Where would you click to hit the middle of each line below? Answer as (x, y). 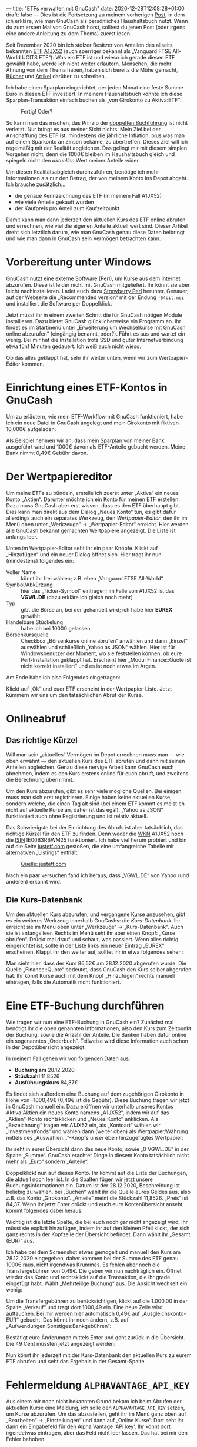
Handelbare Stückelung (35, 622)
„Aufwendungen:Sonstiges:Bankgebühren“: (59, 1326)
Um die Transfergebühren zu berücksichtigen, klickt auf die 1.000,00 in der (97, 1301)
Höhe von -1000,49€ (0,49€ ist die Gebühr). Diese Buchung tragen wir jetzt (98, 1100)
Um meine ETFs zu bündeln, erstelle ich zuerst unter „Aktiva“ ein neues (93, 493)
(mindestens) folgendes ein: (40, 560)
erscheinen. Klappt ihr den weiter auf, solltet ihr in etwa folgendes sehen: (95, 952)
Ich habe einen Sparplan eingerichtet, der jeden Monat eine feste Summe (95, 87)
